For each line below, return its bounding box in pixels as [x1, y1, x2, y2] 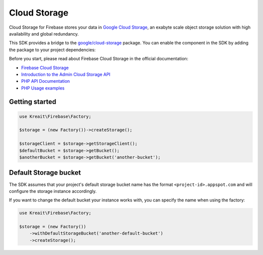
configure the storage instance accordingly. [9, 188, 97, 194]
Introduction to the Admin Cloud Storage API [21, 71, 111, 77]
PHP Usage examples [21, 85, 65, 91]
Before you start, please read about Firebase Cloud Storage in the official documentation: [9, 56, 188, 62]
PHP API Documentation [21, 78, 70, 84]
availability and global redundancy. [9, 31, 79, 36]
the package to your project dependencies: [9, 47, 96, 53]
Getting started [9, 98, 56, 106]
